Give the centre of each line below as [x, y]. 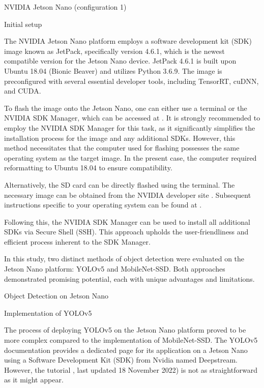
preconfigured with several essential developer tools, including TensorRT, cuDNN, [131, 81]
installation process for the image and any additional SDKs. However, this [120, 138]
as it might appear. [34, 380]
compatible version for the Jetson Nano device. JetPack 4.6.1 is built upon [120, 61]
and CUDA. [23, 91]
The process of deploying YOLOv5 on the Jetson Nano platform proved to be [125, 330]
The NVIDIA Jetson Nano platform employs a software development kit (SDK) [128, 41]
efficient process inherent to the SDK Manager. [77, 241]
